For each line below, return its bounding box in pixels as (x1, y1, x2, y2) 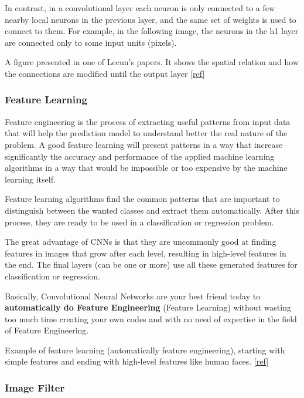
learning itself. (5, 173, 56, 185)
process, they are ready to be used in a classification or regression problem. (5, 215, 274, 228)
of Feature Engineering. (5, 324, 89, 336)
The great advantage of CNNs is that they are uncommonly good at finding (5, 235, 276, 248)
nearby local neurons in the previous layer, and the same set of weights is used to (5, 13, 296, 25)
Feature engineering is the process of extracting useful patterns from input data (5, 115, 291, 127)
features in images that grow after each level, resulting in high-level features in (5, 247, 286, 259)
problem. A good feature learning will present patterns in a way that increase (5, 138, 283, 150)
